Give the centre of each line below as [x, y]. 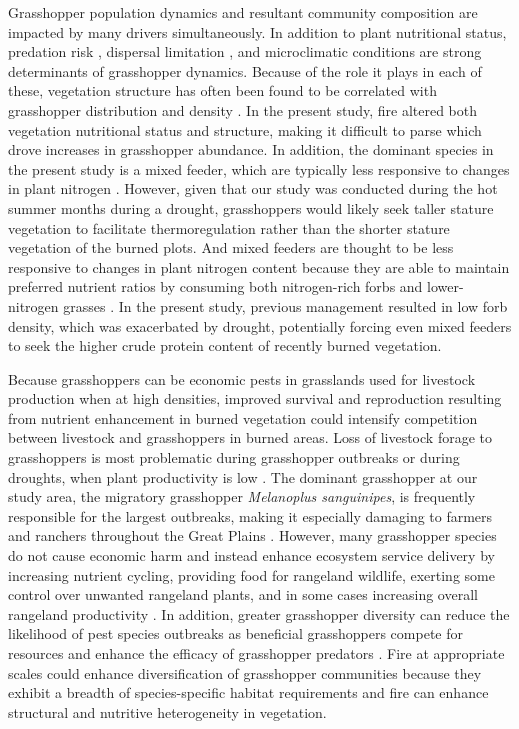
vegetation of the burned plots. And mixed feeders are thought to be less [231, 247]
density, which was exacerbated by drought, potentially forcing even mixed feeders [260, 325]
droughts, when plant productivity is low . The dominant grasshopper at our [243, 476]
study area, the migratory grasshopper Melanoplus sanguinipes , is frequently [242, 496]
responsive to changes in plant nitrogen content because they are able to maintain [259, 266]
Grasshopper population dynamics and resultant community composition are [243, 12]
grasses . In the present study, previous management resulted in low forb [285, 305]
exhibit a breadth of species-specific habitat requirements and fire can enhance [248, 692]
